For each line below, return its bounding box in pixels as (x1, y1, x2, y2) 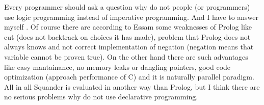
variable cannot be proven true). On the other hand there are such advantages (4, 51, 248, 62)
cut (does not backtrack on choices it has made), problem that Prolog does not (4, 31, 251, 42)
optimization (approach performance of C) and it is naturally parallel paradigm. (4, 71, 254, 82)
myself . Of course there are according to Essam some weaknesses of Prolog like (4, 21, 252, 32)
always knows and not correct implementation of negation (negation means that (4, 41, 254, 52)
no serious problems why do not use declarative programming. (4, 91, 198, 102)
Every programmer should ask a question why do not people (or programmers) (4, 2, 250, 12)
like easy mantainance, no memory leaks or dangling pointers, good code (4, 61, 231, 72)
